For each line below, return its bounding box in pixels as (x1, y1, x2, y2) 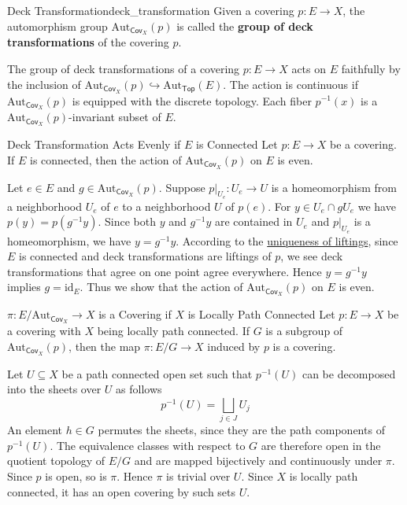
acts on (291, 61, 327, 77)
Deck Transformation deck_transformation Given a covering (7, 2, 294, 18)
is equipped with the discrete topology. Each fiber (72, 92, 312, 109)
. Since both (98, 213, 156, 230)
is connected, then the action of (30, 151, 182, 168)
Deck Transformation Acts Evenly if (7, 136, 181, 153)
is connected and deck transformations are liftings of (19, 248, 272, 264)
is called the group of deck (176, 17, 313, 34)
